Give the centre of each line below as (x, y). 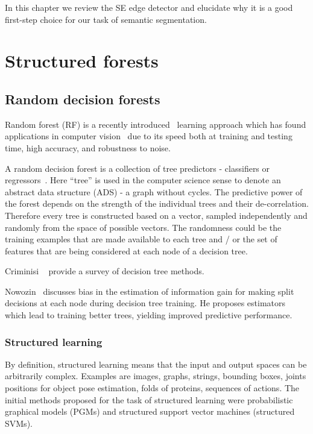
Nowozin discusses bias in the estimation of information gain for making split (150, 291)
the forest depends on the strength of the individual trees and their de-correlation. (157, 203)
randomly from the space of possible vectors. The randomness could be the (143, 227)
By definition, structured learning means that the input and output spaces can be (156, 364)
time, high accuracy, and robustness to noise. (88, 147)
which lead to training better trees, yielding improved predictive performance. (149, 315)
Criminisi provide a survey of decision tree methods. (105, 271)
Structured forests (82, 61)
